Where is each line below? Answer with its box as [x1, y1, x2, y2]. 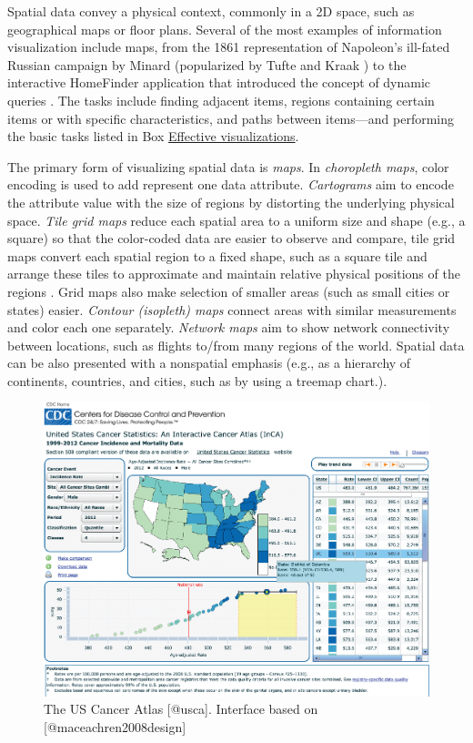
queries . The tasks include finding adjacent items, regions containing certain [7, 90, 435, 109]
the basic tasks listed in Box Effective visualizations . [7, 127, 299, 146]
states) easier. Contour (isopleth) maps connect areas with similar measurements [7, 300, 457, 319]
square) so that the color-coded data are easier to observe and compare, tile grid [7, 229, 456, 248]
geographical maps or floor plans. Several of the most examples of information [7, 19, 442, 38]
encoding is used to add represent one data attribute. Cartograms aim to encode [7, 175, 454, 194]
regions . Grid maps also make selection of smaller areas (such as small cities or [7, 281, 450, 300]
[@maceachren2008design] [44, 717, 186, 736]
